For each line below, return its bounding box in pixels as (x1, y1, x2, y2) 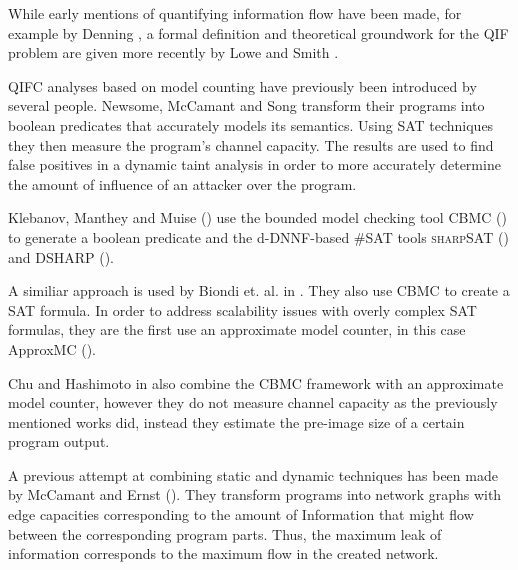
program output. (8, 431, 110, 452)
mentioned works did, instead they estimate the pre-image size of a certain (8, 411, 465, 432)
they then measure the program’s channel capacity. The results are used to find (8, 134, 494, 155)
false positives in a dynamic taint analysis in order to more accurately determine (8, 154, 501, 175)
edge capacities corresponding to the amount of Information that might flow (8, 504, 474, 525)
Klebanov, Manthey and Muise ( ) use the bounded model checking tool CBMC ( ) (8, 207, 507, 228)
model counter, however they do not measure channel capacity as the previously (8, 392, 498, 413)
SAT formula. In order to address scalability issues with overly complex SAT (8, 299, 477, 320)
